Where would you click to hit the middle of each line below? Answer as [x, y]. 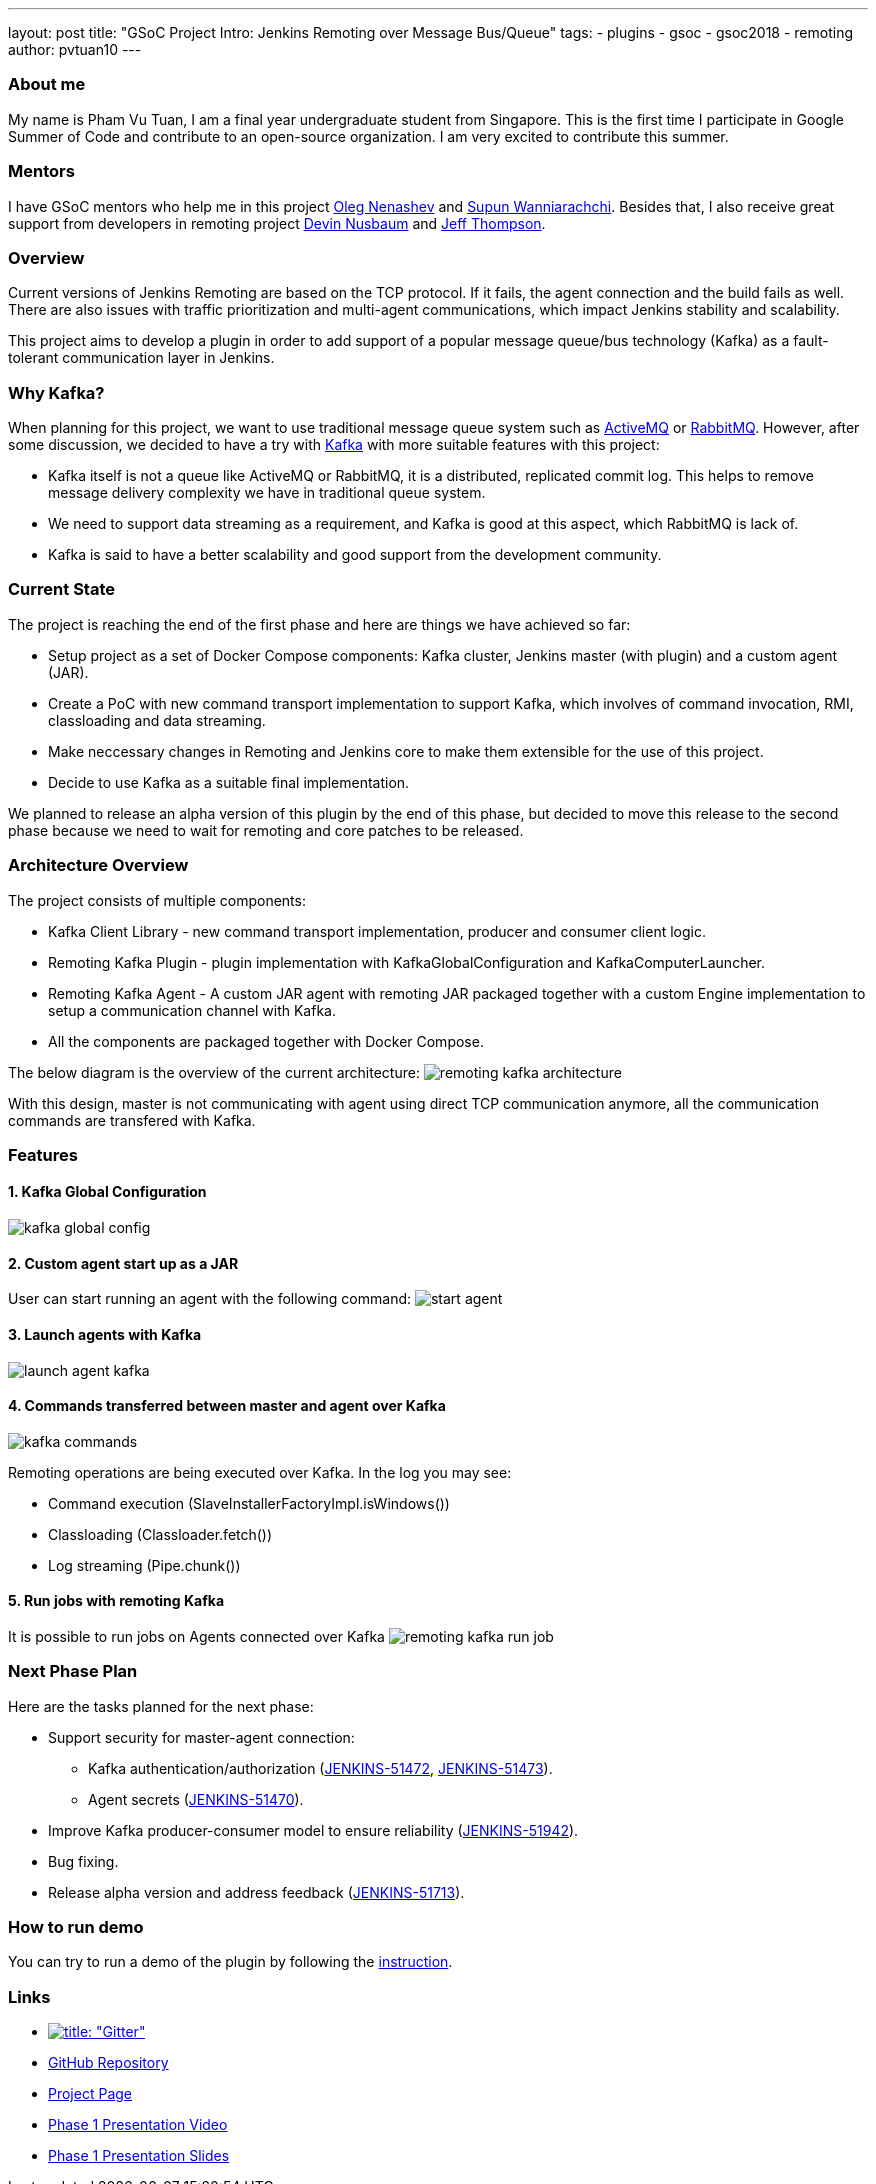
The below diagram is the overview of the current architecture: [214, 1072]
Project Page [90, 2094]
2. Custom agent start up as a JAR [123, 1263]
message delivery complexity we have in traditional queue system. [267, 492]
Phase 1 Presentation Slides [139, 2156]
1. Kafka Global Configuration [107, 1192]
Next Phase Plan [73, 1671]
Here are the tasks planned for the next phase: [161, 1706]
